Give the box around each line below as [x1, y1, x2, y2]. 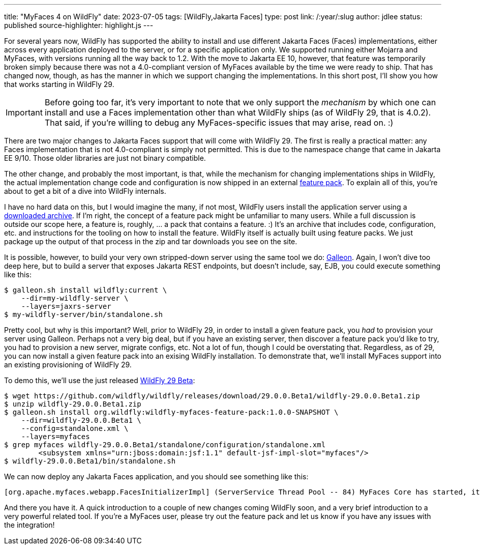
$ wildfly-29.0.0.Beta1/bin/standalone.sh [4, 457, 176, 465]
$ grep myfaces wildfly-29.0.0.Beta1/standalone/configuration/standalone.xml [4, 441, 326, 449]
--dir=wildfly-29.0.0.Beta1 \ [21, 416, 141, 424]
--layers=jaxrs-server [21, 302, 111, 310]
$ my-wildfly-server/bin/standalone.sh [4, 310, 163, 319]
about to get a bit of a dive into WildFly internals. [4, 187, 166, 195]
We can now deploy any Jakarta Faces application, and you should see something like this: [4, 472, 309, 481]
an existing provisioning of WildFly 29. [4, 360, 132, 369]
